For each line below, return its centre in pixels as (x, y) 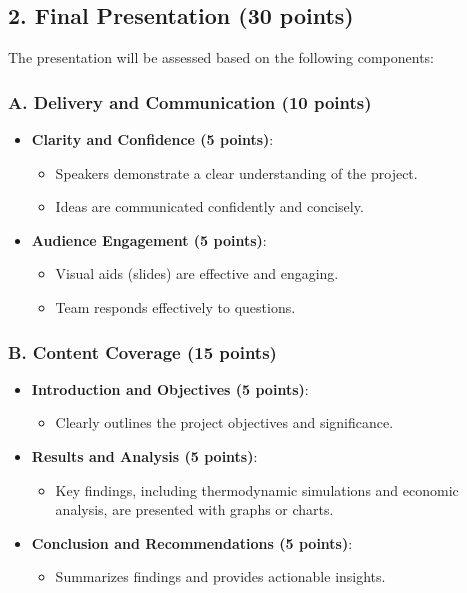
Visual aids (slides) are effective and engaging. (197, 273)
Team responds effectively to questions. (175, 306)
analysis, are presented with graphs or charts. (194, 509)
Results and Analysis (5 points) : (144, 455)
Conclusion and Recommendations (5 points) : (192, 542)
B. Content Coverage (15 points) (142, 351)
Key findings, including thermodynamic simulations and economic (257, 489)
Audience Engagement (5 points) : (149, 239)
